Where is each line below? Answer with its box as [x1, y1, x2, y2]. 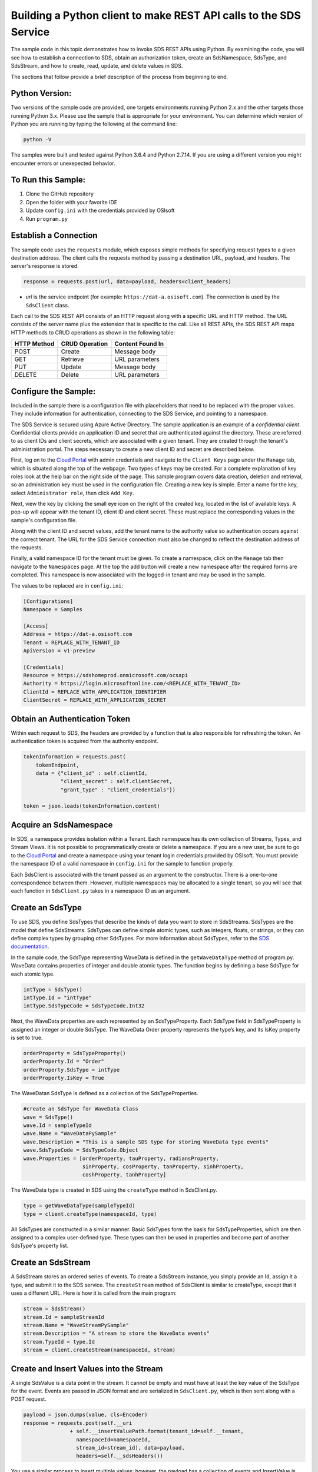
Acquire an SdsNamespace [11, 820, 113, 830]
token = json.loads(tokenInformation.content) [23, 803, 160, 810]
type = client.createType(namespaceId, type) [23, 1211, 157, 1217]
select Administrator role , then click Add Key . [11, 489, 135, 496]
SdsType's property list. [11, 1242, 69, 1249]
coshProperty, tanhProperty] [82, 1172, 167, 1178]
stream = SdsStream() [23, 1305, 86, 1312]
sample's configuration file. [11, 516, 77, 523]
